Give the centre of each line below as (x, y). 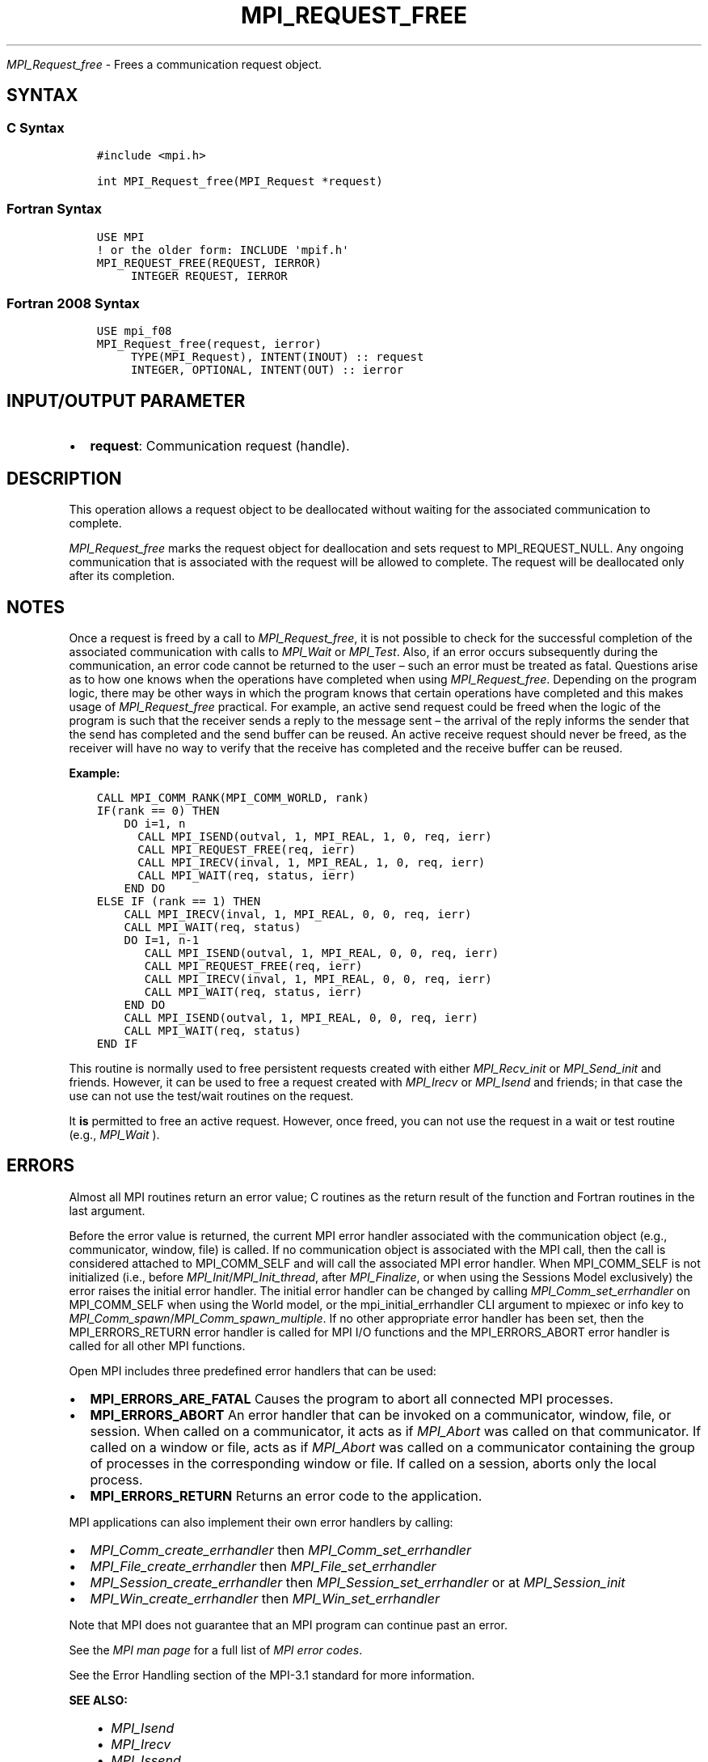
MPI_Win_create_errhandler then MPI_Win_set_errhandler (265, 1598)
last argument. (107, 1210)
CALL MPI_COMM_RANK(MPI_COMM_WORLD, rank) (233, 798)
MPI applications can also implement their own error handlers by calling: (261, 1522)
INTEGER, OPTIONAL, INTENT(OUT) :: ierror (267, 370)
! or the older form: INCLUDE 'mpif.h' (223, 250)
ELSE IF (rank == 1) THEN (179, 901)
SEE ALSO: (98, 1700)
